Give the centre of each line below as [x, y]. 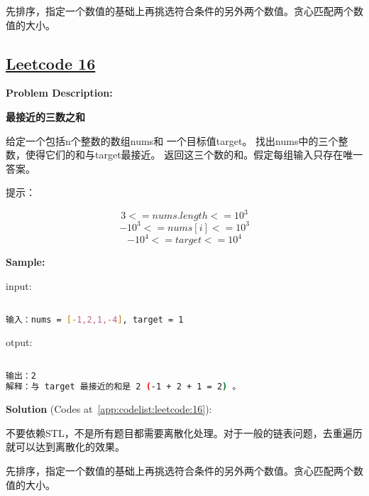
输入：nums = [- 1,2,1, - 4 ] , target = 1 [95, 320]
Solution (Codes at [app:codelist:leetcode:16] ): [109, 409]
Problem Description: [59, 93]
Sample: [26, 262]
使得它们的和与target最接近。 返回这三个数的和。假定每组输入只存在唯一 [194, 155]
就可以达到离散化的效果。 [65, 447]
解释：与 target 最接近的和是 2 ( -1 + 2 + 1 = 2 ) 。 [123, 387]
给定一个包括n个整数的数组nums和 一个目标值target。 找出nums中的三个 [172, 140]
